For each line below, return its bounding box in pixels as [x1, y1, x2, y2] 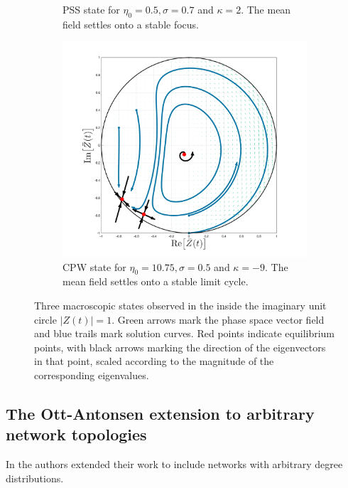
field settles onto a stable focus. [62, 16, 200, 31]
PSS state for [62, 2, 120, 16]
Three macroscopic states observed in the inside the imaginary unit [34, 298, 327, 313]
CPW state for [62, 259, 126, 274]
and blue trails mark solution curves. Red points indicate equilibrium [34, 326, 335, 341]
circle [34, 312, 57, 327]
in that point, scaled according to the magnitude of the [34, 354, 274, 368]
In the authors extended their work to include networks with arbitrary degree [6, 457, 343, 472]
